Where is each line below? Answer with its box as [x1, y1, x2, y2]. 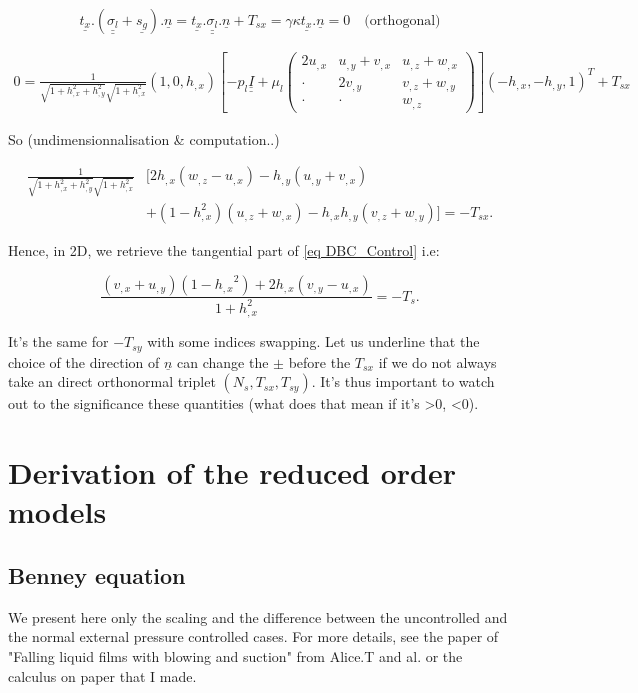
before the [288, 351, 351, 372]
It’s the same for [8, 331, 109, 352]
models [8, 491, 107, 532]
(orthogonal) [364, 14, 441, 28]
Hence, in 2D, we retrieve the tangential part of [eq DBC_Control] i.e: [8, 239, 440, 260]
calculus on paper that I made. [8, 665, 197, 686]
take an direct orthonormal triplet [8, 371, 216, 392]
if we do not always [378, 351, 497, 372]
